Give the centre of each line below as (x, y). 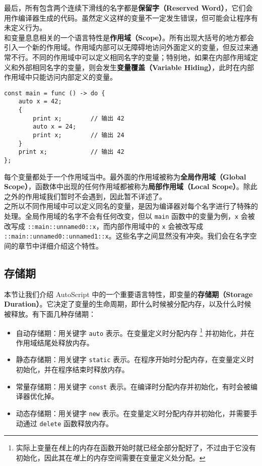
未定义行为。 (25, 27)
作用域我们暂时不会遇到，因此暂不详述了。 (95, 196)
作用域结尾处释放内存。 (55, 342)
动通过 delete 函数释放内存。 (64, 423)
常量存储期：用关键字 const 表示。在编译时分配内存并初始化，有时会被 (133, 386)
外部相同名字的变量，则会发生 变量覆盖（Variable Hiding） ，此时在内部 (136, 67)
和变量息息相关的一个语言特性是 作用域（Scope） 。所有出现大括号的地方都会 (129, 37)
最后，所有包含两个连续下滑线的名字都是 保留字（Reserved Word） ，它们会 (128, 8)
